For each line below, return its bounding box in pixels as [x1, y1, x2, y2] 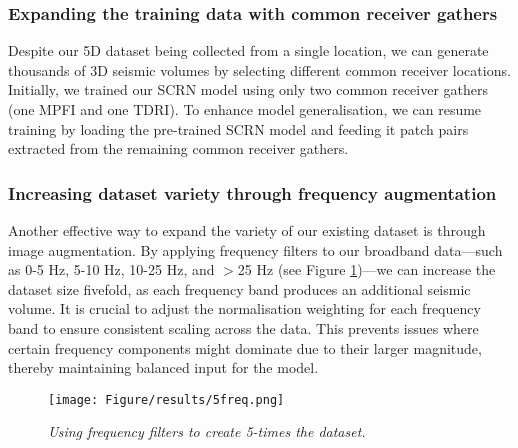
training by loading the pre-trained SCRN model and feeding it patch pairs [8, 118, 469, 139]
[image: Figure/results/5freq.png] [48, 392, 285, 407]
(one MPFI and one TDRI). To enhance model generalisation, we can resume [8, 99, 482, 119]
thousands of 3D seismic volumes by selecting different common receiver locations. [8, 59, 511, 80]
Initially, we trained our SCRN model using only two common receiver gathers [8, 79, 489, 100]
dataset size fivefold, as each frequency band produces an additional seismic [8, 278, 471, 299]
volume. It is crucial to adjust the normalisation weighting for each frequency [8, 298, 481, 319]
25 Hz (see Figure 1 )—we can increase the [237, 259, 496, 280]
